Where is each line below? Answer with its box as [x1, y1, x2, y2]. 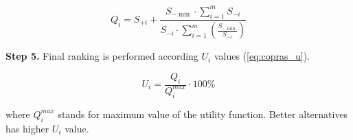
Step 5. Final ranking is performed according [5, 49, 198, 63]
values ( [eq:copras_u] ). [214, 49, 310, 63]
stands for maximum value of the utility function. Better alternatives [58, 106, 348, 121]
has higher [5, 121, 49, 135]
